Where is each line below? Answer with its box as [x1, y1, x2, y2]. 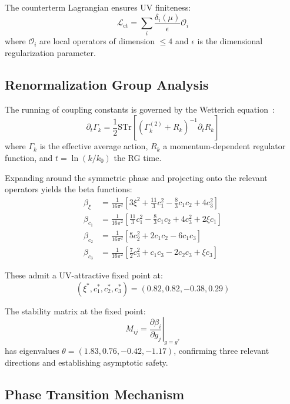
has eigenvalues [5, 344, 59, 357]
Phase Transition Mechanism [5, 385, 185, 403]
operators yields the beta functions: [5, 183, 132, 195]
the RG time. [114, 151, 162, 163]
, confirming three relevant [174, 344, 269, 357]
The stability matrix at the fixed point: [5, 304, 146, 317]
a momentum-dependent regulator [163, 140, 286, 152]
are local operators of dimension [39, 35, 155, 47]
